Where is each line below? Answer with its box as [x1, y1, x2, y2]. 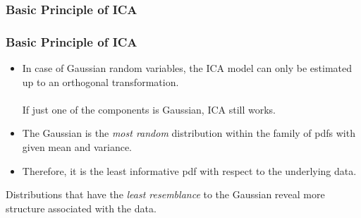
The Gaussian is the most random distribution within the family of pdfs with [22, 126, 355, 140]
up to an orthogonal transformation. [22, 74, 179, 89]
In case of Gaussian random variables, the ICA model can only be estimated [22, 61, 352, 75]
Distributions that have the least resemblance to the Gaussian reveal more [6, 187, 325, 202]
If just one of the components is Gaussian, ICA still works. [22, 102, 276, 116]
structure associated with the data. [6, 200, 157, 215]
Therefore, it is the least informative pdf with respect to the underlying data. [22, 163, 357, 178]
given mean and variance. [22, 140, 133, 155]
